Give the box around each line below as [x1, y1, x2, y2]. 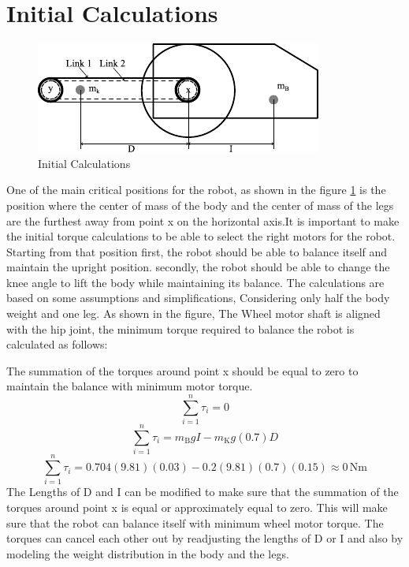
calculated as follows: [6, 336, 108, 353]
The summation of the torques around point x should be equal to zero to [6, 362, 359, 379]
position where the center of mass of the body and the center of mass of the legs [6, 196, 394, 213]
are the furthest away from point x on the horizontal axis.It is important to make [6, 212, 400, 229]
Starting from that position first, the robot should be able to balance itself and [6, 243, 388, 259]
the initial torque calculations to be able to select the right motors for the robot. [6, 228, 396, 244]
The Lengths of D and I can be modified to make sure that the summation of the [6, 483, 399, 500]
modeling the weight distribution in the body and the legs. [6, 545, 289, 561]
